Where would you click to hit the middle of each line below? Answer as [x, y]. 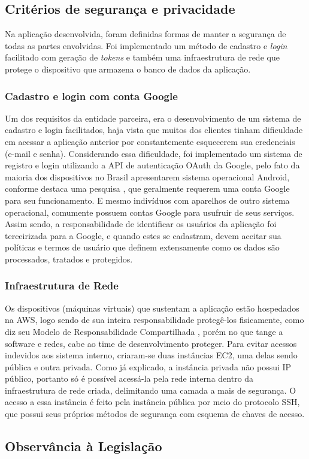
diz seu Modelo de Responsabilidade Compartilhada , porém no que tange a [144, 331]
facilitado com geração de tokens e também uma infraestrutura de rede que [142, 57]
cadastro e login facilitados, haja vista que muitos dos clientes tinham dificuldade [154, 130]
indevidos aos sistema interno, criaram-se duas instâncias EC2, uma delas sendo [151, 355]
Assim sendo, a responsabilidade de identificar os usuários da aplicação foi [141, 224]
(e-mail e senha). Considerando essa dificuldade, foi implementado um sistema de [154, 153]
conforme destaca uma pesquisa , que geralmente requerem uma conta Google [147, 188]
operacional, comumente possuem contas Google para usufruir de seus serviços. [150, 212]
